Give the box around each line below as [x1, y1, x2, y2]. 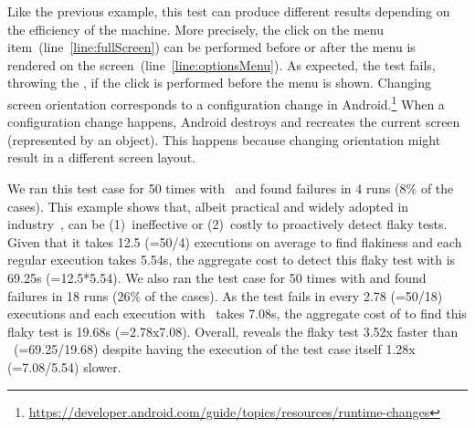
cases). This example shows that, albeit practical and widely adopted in [7, 196, 409, 215]
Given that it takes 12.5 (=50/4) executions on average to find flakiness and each [7, 232, 462, 251]
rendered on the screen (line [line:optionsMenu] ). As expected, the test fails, [7, 55, 436, 74]
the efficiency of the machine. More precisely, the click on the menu [7, 19, 384, 38]
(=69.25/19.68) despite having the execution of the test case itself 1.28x [13, 339, 416, 359]
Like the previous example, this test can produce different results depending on [7, 2, 450, 20]
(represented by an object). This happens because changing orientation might [7, 130, 441, 149]
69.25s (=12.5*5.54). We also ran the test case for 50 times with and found [7, 267, 427, 287]
